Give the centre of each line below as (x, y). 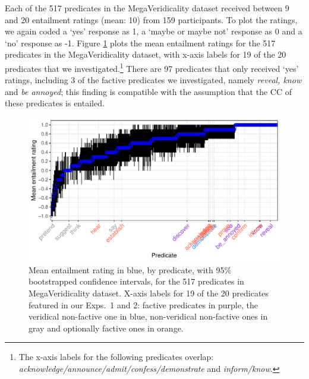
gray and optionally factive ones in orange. (106, 328)
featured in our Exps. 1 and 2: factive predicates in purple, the (143, 304)
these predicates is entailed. (55, 103)
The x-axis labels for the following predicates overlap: (116, 357)
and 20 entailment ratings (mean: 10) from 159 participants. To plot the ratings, (151, 19)
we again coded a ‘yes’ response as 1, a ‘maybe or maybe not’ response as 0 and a (154, 31)
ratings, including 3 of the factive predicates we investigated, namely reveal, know (153, 80)
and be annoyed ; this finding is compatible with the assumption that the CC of (148, 91)
